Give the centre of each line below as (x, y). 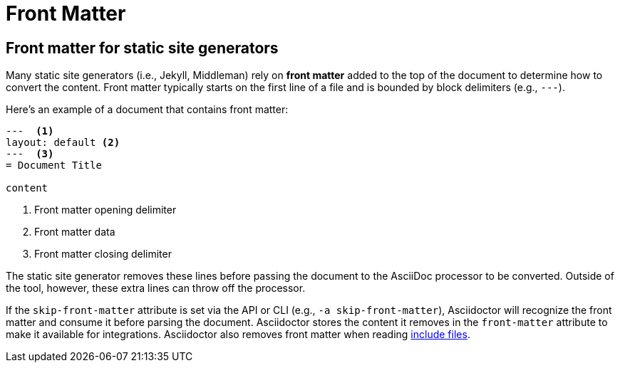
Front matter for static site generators (142, 48)
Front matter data (75, 232)
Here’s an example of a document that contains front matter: (147, 110)
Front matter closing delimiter (103, 254)
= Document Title (54, 165)
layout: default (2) (63, 143)
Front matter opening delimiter (105, 210)
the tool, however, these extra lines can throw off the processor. (156, 288)
